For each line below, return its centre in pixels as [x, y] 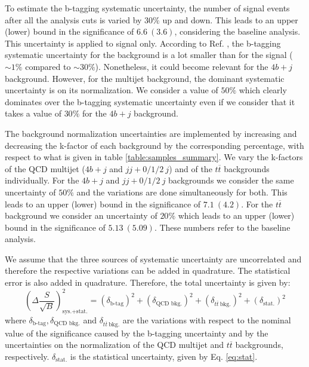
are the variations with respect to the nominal [207, 319]
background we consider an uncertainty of [81, 215]
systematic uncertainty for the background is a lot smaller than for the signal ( [149, 55]
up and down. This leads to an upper [230, 19]
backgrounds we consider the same [231, 180]
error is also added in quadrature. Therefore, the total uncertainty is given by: [148, 282]
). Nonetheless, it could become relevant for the [182, 66]
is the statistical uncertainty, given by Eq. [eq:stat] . [164, 356]
